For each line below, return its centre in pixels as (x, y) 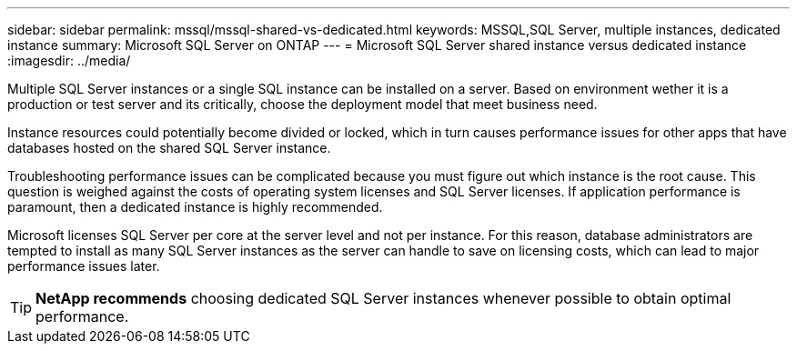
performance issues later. (84, 266)
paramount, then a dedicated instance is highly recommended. (195, 207)
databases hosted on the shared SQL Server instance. (169, 148)
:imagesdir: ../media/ (69, 60)
